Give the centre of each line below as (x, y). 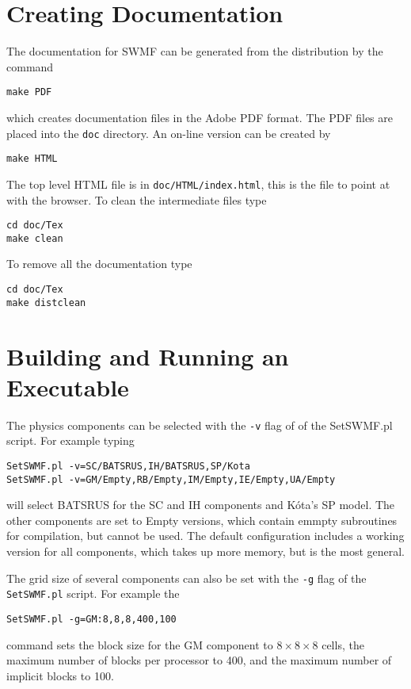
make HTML (32, 159)
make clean (35, 238)
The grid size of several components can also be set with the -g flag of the (186, 578)
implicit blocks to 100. (60, 675)
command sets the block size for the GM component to (140, 644)
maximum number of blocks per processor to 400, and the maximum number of (199, 660)
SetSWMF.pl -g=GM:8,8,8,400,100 (91, 619)
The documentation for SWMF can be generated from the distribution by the (195, 51)
